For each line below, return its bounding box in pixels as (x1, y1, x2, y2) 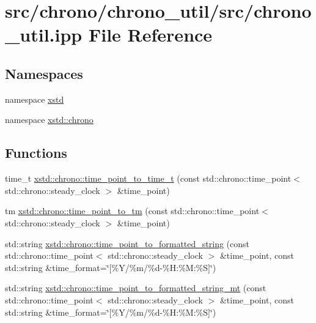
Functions (5, 143, 67, 162)
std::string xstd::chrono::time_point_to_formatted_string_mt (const (5, 281, 266, 294)
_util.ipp (5, 22, 83, 47)
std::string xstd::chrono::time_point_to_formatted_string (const (5, 237, 250, 250)
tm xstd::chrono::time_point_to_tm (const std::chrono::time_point (5, 204, 260, 217)
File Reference (88, 22, 213, 47)
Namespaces (5, 64, 83, 83)
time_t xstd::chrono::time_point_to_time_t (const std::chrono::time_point (5, 172, 292, 185)
